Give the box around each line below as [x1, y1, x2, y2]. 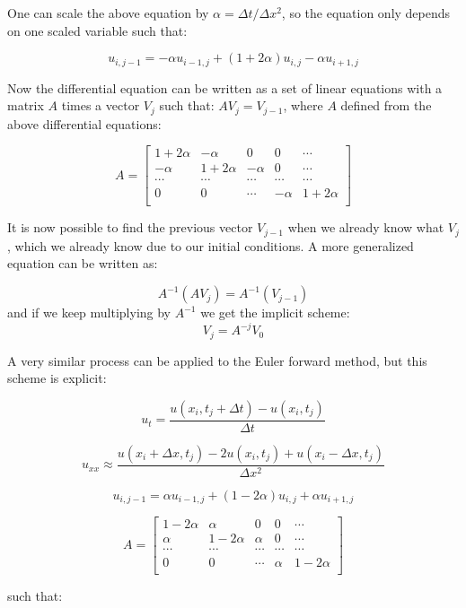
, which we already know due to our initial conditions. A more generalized [7, 236, 414, 255]
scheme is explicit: [7, 369, 107, 387]
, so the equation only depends [281, 4, 451, 22]
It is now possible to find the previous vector [7, 218, 253, 237]
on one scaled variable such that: [7, 21, 188, 39]
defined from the [340, 96, 432, 115]
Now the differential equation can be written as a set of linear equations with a [7, 78, 443, 97]
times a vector [61, 96, 140, 115]
